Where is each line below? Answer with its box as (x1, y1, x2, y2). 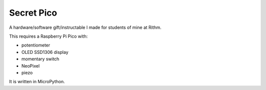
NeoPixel (21, 63, 40, 68)
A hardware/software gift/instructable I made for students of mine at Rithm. (9, 24, 162, 30)
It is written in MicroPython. (9, 79, 65, 85)
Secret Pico (9, 7, 58, 18)
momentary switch (21, 56, 60, 62)
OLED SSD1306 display (21, 49, 68, 55)
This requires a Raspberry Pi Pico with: (9, 33, 88, 39)
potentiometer (21, 42, 50, 48)
